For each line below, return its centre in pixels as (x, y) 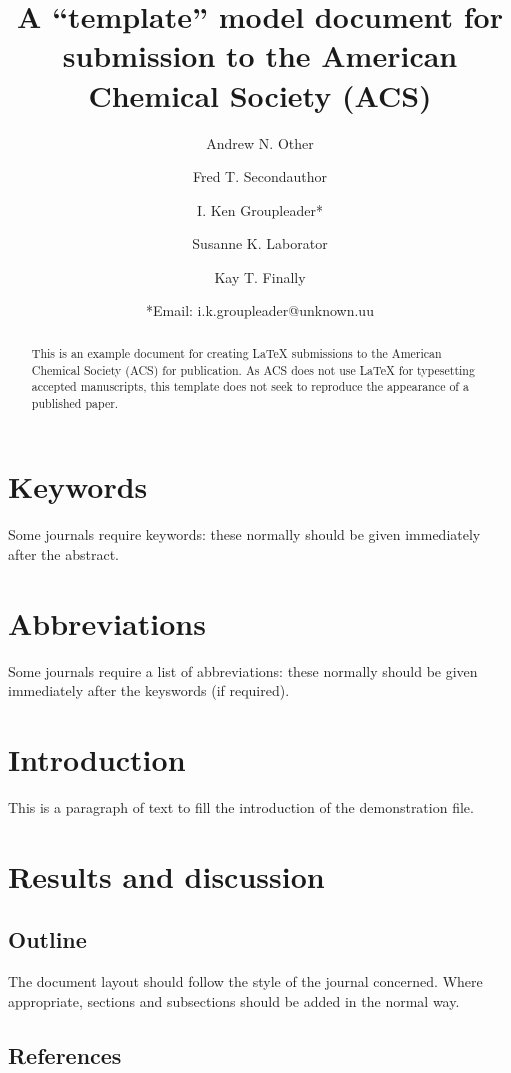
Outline (47, 939)
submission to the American (260, 55)
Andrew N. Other (260, 142)
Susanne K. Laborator (260, 243)
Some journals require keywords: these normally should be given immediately (244, 534)
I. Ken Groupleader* (260, 209)
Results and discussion (166, 875)
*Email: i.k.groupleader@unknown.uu (260, 310)
